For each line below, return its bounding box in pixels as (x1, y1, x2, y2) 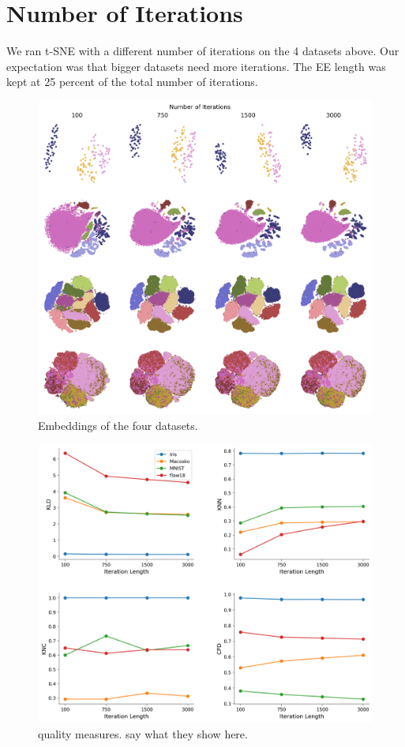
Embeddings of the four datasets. (38, 416, 198, 433)
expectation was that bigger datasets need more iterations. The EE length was (6, 58, 386, 74)
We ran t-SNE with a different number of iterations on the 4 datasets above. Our (6, 43, 399, 59)
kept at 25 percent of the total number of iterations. (6, 73, 258, 90)
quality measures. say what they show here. (38, 725, 248, 741)
